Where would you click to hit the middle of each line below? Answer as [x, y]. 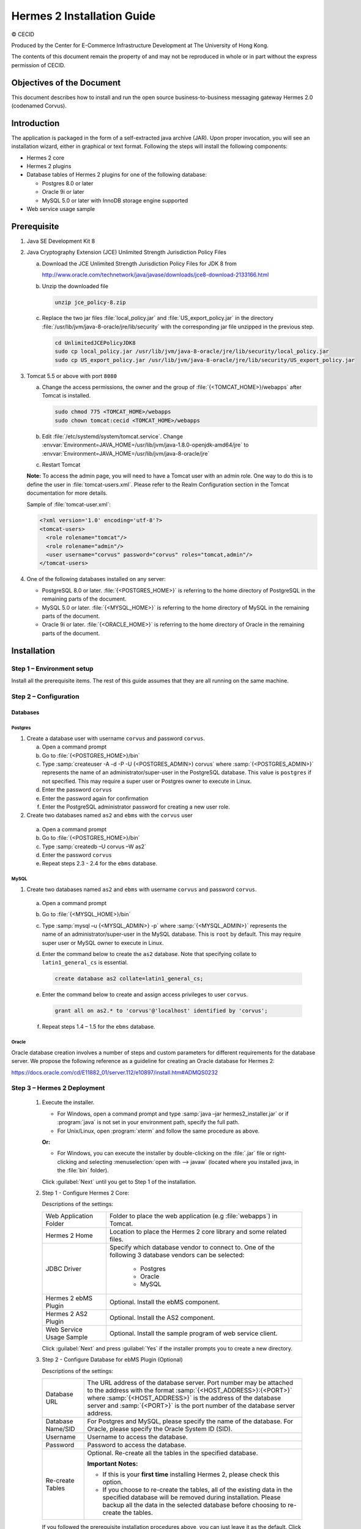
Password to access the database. [137, 1445]
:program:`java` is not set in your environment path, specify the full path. [148, 1122]
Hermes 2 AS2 [67, 1314]
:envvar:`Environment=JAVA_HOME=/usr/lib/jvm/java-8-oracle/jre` [126, 453]
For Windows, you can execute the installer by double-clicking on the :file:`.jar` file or [164, 1153]
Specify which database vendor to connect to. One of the [192, 1247]
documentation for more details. [67, 493]
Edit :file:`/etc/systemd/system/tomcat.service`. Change [113, 436]
